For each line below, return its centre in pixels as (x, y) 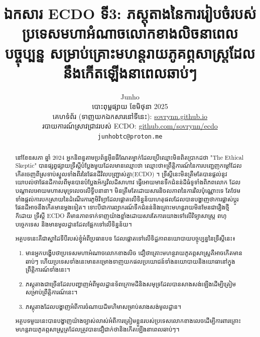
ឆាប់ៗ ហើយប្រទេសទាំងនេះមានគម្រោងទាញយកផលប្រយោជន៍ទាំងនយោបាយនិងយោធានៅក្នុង (131, 261)
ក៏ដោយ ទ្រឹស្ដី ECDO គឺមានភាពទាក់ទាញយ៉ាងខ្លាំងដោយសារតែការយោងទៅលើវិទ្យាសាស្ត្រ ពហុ (121, 216)
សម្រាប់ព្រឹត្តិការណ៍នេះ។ (52, 292)
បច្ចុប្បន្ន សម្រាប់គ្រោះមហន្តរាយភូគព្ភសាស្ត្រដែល (130, 52)
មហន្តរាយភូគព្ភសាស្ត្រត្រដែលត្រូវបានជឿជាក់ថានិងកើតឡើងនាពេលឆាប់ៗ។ (97, 329)
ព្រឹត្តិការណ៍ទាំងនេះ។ (48, 269)
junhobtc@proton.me (130, 137)
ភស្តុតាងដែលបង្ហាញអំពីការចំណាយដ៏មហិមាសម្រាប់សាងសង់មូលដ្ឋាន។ (104, 306)
